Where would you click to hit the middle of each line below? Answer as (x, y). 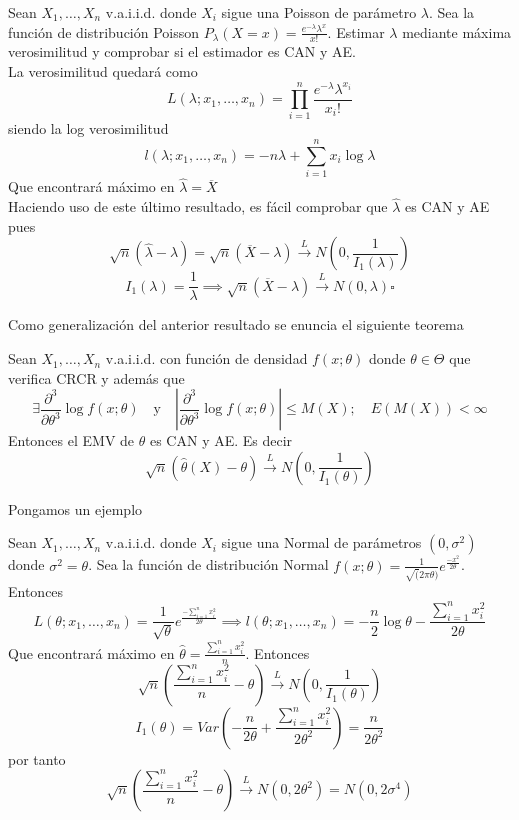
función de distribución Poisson (104, 31)
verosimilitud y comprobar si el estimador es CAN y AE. (182, 51)
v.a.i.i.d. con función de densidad (206, 358)
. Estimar (356, 31)
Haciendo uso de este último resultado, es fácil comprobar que (198, 206)
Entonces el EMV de (71, 440)
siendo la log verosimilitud (88, 128)
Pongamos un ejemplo (75, 508)
